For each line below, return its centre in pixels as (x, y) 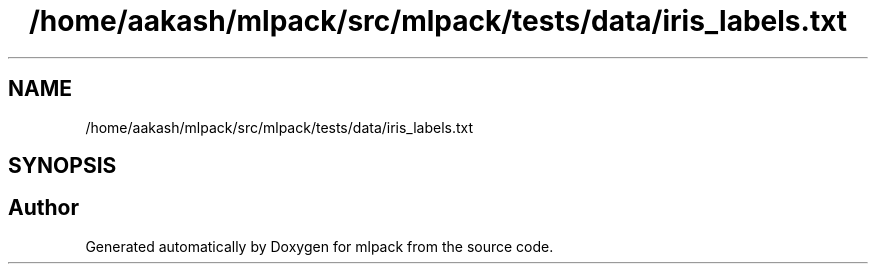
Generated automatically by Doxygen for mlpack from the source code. (319, 246)
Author (43, 208)
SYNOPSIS (62, 166)
